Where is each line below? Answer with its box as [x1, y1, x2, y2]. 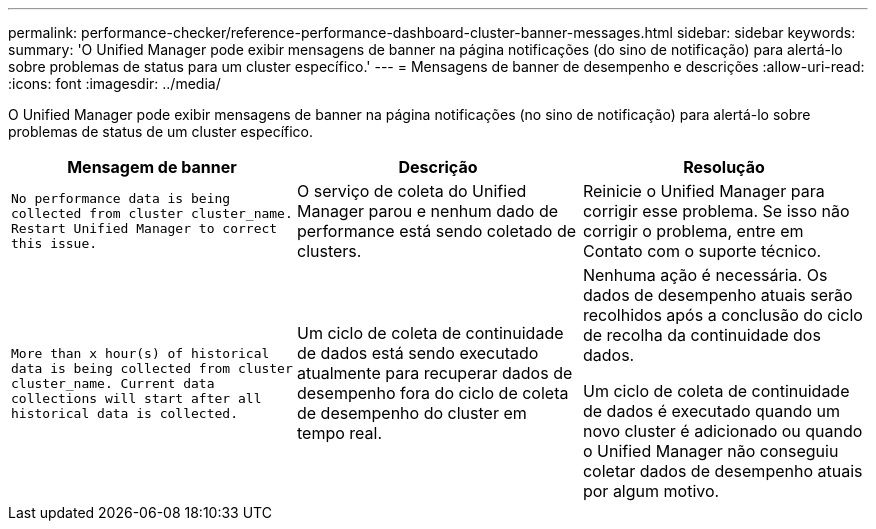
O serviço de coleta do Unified [296, 181, 527, 201]
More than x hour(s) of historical [11, 345, 270, 361]
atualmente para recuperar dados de [296, 363, 573, 383]
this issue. [11, 236, 98, 251]
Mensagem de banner [67, 157, 237, 177]
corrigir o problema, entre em [582, 221, 804, 241]
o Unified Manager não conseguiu [582, 441, 839, 461]
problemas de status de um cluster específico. [8, 123, 314, 140]
